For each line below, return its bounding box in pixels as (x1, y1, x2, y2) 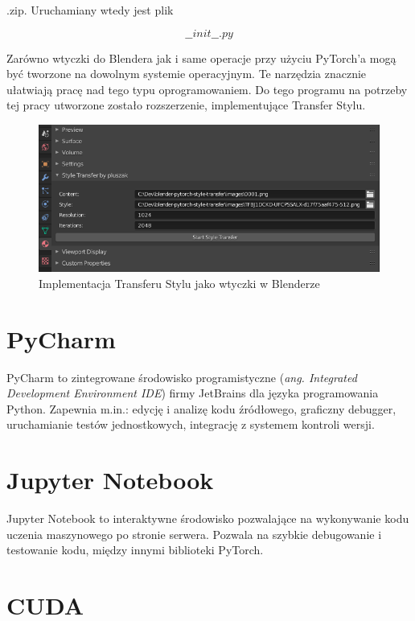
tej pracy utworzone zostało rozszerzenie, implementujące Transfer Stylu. (6, 97, 366, 113)
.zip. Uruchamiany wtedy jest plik (6, 2, 174, 18)
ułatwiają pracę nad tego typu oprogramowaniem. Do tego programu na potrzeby (6, 80, 408, 97)
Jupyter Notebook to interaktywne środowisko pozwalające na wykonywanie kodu (6, 510, 409, 527)
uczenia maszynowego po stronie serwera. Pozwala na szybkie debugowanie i (6, 525, 382, 542)
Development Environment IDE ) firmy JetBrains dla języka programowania (6, 385, 379, 401)
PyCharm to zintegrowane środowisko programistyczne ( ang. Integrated (6, 368, 357, 385)
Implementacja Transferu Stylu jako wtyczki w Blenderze (39, 274, 320, 291)
